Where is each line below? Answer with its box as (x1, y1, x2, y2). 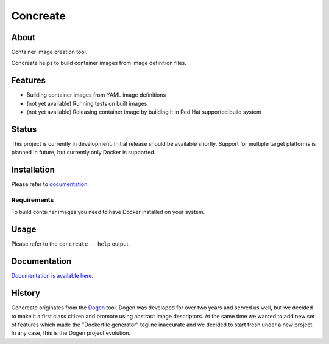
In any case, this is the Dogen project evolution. (11, 329, 131, 337)
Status (11, 124, 37, 134)
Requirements (11, 196, 54, 204)
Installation (11, 165, 55, 175)
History (11, 288, 41, 298)
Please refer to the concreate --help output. (11, 240, 130, 247)
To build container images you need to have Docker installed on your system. (11, 208, 205, 216)
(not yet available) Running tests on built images (26, 100, 147, 107)
